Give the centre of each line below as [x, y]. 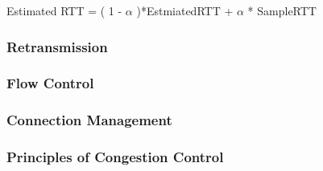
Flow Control [50, 83]
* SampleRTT [282, 10]
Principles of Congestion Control [115, 157]
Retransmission [57, 46]
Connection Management [89, 120]
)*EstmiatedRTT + [185, 10]
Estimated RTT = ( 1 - [64, 10]
